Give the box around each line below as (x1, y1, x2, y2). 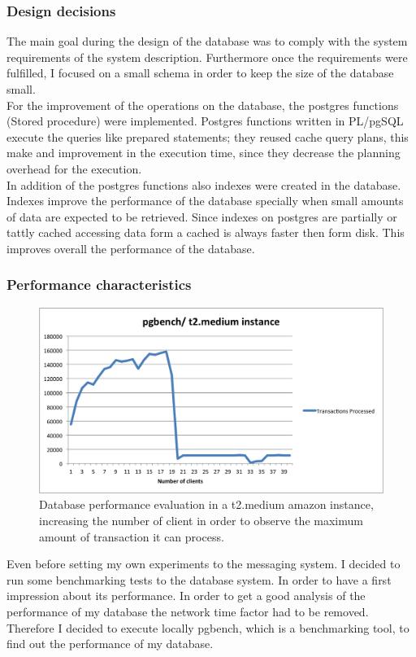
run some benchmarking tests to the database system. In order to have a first (6, 571, 392, 588)
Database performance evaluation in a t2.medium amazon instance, (39, 496, 374, 513)
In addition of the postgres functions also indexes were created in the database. (6, 176, 401, 193)
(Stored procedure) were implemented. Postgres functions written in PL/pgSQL (6, 112, 404, 129)
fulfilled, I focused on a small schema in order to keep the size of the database (6, 64, 394, 81)
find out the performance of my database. (6, 635, 214, 652)
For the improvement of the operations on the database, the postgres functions (6, 96, 399, 113)
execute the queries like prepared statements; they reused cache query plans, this (6, 128, 409, 145)
